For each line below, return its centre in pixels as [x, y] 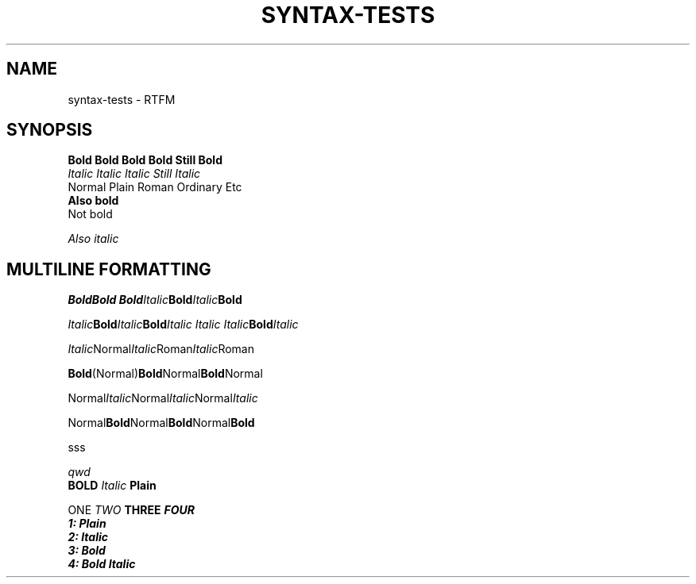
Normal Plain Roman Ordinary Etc [155, 187]
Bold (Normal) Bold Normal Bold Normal [165, 374]
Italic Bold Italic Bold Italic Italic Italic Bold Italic [183, 325]
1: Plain [87, 524]
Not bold [90, 214]
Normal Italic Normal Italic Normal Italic [163, 398]
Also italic [93, 239]
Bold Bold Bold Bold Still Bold [145, 160]
